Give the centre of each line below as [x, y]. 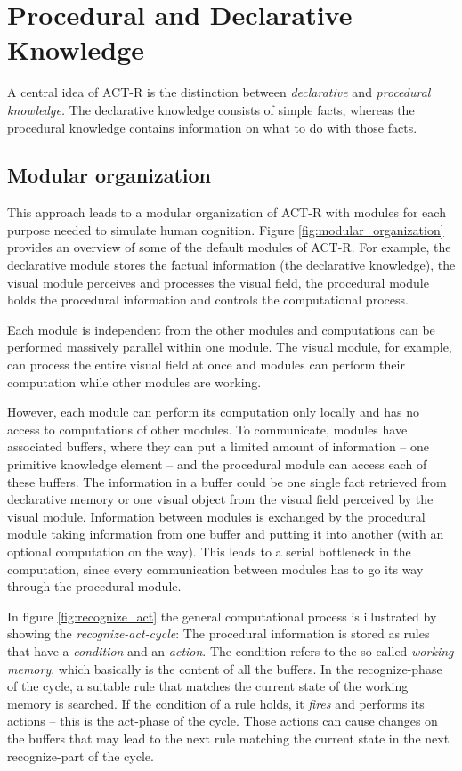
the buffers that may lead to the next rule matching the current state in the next [228, 738]
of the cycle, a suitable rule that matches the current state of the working [208, 686]
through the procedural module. [94, 586]
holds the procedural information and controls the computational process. [208, 300]
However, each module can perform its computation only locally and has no [214, 412]
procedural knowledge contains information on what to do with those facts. [212, 127]
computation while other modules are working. [134, 381]
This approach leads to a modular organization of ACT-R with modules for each [227, 212]
